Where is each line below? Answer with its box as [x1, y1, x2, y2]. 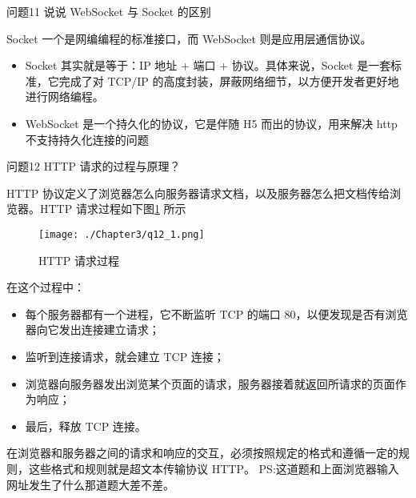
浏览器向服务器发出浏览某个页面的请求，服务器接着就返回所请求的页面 [25, 375, 395, 392]
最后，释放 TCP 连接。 [25, 417, 146, 434]
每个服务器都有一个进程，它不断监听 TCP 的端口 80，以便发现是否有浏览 [25, 305, 408, 322]
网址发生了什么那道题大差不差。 [6, 476, 174, 492]
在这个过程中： [6, 279, 85, 295]
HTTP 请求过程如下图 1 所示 [39, 200, 186, 217]
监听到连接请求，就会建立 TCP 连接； [25, 347, 225, 364]
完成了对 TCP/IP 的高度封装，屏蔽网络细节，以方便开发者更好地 [58, 72, 399, 89]
